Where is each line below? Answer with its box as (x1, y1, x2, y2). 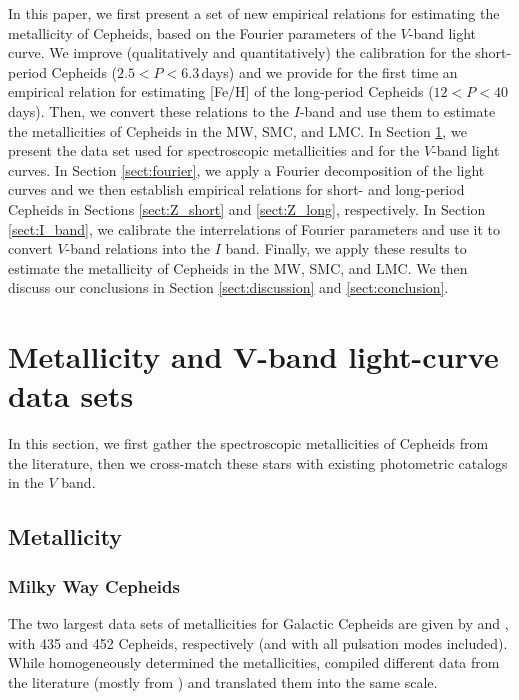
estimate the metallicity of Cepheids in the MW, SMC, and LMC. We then (8, 257, 468, 278)
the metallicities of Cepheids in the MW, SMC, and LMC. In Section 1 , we (8, 120, 467, 141)
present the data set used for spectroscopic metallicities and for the (8, 140, 420, 161)
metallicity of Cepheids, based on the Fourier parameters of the (8, 22, 396, 43)
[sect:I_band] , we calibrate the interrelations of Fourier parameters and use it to (8, 218, 500, 239)
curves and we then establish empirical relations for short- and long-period (8, 179, 465, 200)
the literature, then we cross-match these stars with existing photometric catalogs (8, 452, 508, 473)
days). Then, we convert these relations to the (8, 100, 290, 121)
